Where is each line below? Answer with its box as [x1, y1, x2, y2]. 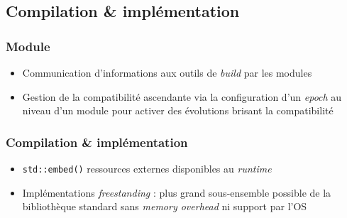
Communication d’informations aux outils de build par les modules [22, 65, 312, 80]
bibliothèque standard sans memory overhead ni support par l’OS [22, 199, 307, 214]
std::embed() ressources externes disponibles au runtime [22, 161, 272, 175]
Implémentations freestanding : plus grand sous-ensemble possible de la [22, 185, 331, 200]
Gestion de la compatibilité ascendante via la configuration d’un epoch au [22, 89, 342, 104]
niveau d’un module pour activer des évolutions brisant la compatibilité [22, 103, 334, 118]
